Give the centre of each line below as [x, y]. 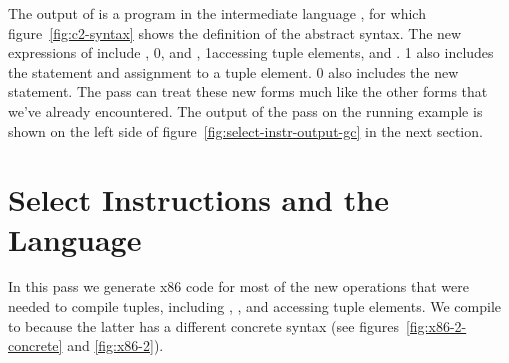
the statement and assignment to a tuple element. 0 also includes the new [233, 71]
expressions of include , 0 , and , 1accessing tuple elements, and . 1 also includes [251, 52]
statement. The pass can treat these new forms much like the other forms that [248, 91]
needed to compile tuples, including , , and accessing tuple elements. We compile [254, 306]
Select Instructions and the [198, 199]
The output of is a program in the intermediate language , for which [217, 13]
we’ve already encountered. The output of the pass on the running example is [245, 110]
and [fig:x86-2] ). [115, 345]
